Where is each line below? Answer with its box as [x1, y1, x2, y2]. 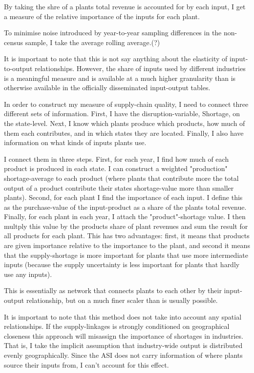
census [4, 37, 23, 47]
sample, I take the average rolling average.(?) [25, 37, 160, 47]
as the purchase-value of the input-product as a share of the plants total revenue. [4, 201, 247, 212]
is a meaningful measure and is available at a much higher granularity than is [4, 73, 236, 83]
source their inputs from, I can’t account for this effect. [4, 359, 169, 370]
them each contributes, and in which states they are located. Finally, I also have [4, 127, 244, 138]
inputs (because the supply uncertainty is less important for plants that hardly [4, 259, 240, 270]
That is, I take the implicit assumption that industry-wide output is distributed [4, 340, 243, 350]
